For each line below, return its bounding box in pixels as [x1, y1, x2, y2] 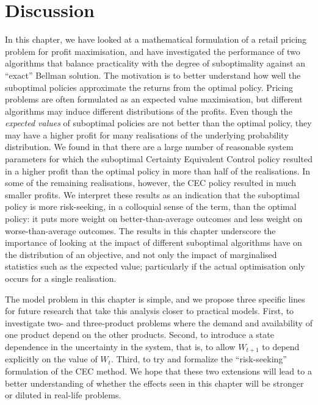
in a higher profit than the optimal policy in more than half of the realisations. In [5, 164, 311, 177]
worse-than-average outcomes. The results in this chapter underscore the [5, 224, 276, 237]
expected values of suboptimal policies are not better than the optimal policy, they [5, 116, 312, 129]
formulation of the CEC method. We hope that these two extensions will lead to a [5, 365, 312, 378]
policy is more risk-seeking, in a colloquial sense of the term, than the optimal [5, 200, 297, 213]
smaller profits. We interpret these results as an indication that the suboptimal [5, 188, 300, 201]
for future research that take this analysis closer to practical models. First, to [5, 304, 294, 317]
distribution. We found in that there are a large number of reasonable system [5, 140, 294, 153]
